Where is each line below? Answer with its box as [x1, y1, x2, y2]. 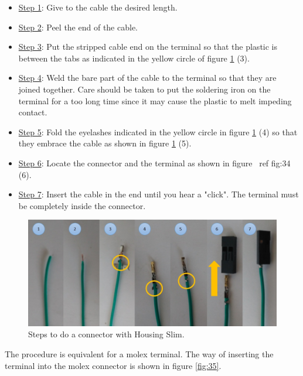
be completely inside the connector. [18, 199, 146, 211]
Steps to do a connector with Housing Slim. [28, 328, 185, 340]
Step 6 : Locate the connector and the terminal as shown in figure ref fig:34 [18, 156, 291, 169]
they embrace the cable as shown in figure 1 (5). [18, 137, 192, 149]
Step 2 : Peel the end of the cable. [18, 20, 138, 33]
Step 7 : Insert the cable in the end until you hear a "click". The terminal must [18, 188, 299, 200]
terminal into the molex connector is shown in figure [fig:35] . [5, 359, 222, 371]
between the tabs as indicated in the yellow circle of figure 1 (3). [18, 52, 250, 64]
